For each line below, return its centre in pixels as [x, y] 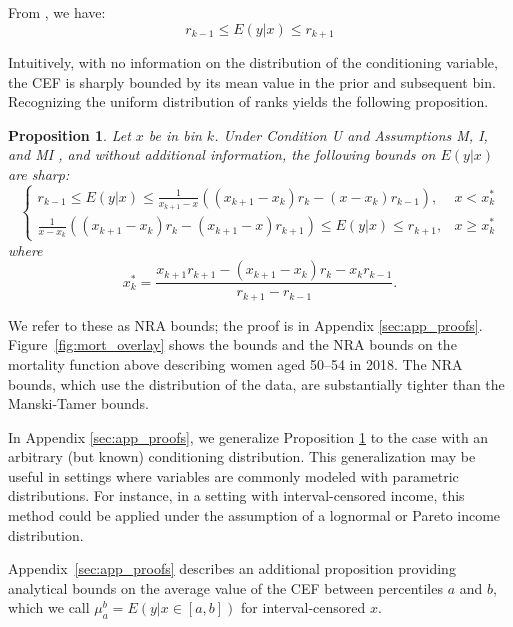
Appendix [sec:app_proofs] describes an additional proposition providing [232, 568]
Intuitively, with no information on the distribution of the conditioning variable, [253, 62]
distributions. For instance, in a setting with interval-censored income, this [236, 495]
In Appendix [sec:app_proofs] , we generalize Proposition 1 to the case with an [248, 436]
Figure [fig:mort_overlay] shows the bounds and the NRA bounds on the [232, 344]
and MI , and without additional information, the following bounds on [222, 154]
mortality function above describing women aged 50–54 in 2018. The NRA [235, 363]
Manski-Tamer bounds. [78, 403]
